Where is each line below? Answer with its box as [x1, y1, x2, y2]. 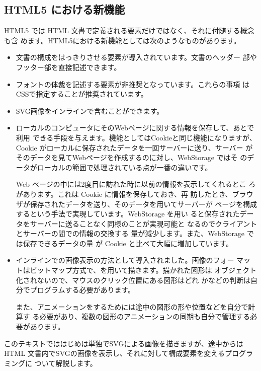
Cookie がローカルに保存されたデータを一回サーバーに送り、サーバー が [16, 142, 253, 153]
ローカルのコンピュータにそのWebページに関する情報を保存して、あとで [16, 122, 254, 133]
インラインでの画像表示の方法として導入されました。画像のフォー [16, 255, 234, 265]
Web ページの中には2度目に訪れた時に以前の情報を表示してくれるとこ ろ [16, 179, 256, 189]
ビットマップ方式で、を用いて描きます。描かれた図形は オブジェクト [30, 265, 257, 275]
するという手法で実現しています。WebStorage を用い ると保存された [16, 208, 240, 219]
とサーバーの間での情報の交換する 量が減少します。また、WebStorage [16, 228, 245, 239]
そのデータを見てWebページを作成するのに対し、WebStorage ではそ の [16, 152, 247, 163]
